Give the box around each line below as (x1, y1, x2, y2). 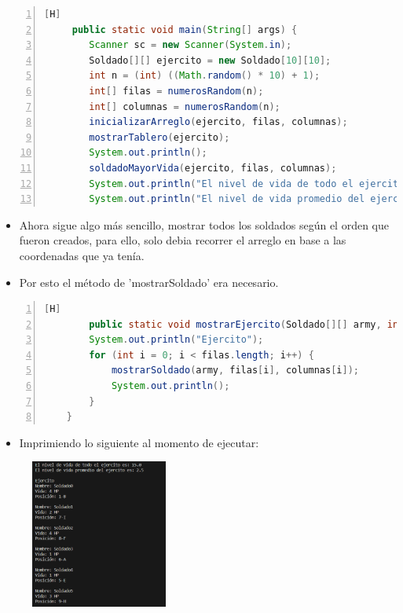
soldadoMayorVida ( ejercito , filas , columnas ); (89, 162, 337, 174)
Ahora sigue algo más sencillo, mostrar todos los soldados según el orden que (19, 216, 389, 233)
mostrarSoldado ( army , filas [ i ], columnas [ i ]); (111, 365, 360, 376)
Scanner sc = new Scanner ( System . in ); (89, 39, 292, 51)
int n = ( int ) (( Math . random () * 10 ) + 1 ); (89, 70, 321, 82)
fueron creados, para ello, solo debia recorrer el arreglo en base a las (19, 232, 346, 248)
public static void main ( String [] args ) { (71, 24, 298, 35)
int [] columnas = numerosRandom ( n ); (89, 101, 280, 112)
